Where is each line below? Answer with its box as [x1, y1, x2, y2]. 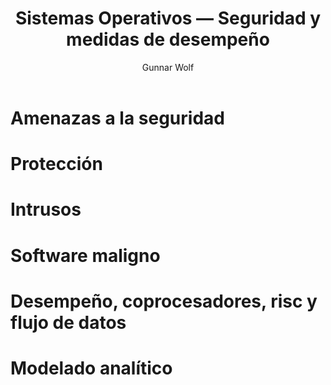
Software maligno [10, 244, 161, 267]
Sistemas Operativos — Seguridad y [14, 7, 322, 30]
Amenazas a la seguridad [10, 107, 225, 129]
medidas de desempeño [66, 28, 270, 51]
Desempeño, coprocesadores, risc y [10, 290, 318, 312]
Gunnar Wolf [141, 61, 195, 73]
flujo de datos [10, 311, 127, 334]
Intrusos [10, 198, 82, 221]
